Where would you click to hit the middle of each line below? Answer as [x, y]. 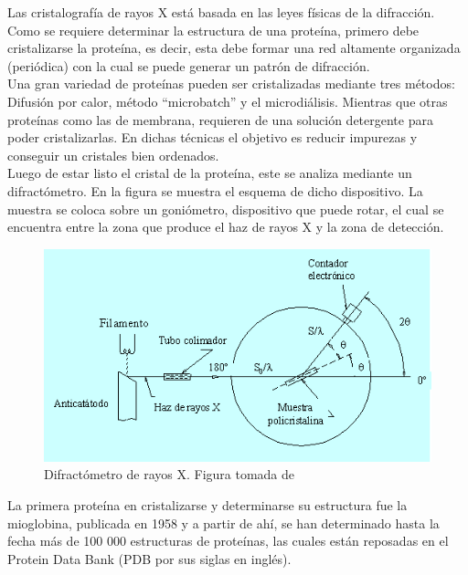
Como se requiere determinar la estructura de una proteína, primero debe [213, 30]
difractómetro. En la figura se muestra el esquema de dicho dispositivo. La [215, 190]
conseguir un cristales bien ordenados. [113, 155]
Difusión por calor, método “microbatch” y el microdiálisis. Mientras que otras [228, 101]
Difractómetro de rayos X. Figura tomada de [170, 474]
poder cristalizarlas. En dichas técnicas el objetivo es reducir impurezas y [213, 137]
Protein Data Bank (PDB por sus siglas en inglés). [149, 558]
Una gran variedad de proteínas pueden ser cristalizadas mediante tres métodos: [231, 84]
